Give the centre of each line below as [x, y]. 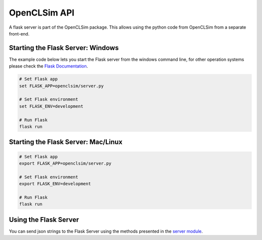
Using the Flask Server [44, 219]
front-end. [19, 34]
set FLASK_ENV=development [51, 106]
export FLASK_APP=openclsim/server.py [65, 163]
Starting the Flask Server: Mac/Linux [66, 142]
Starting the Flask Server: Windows [64, 48]
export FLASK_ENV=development [55, 184]
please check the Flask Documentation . [49, 66]
